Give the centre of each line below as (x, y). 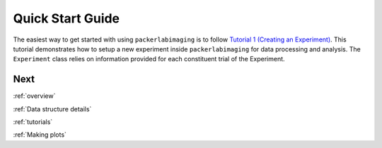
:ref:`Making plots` (40, 135)
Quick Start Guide (66, 18)
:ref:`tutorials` (33, 122)
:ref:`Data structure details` (52, 109)
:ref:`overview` (34, 96)
